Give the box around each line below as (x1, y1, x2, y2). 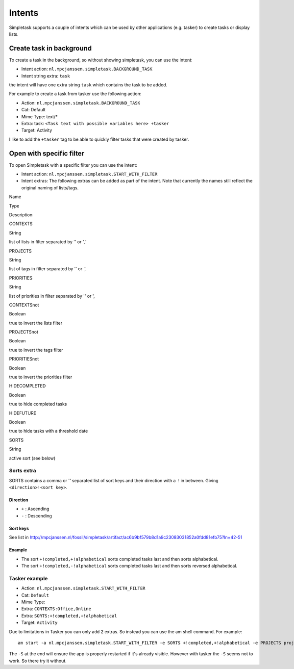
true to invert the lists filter (9, 320, 63, 326)
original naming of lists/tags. (21, 184, 79, 191)
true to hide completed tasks (9, 401, 67, 407)
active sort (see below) (9, 455, 56, 461)
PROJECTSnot (9, 329, 39, 335)
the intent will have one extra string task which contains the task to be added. (9, 82, 168, 88)
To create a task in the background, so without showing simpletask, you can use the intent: (9, 57, 193, 63)
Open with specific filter (9, 149, 85, 157)
